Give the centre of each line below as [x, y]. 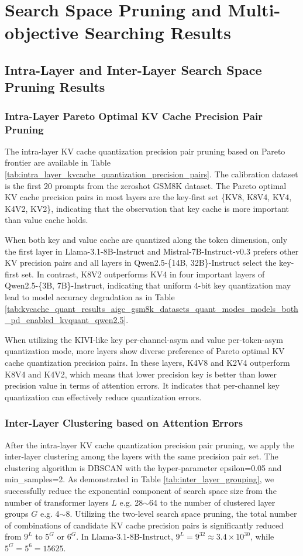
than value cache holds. [47, 220]
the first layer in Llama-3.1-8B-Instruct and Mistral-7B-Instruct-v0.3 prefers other [152, 251]
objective [42, 32]
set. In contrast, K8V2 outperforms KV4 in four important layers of [143, 274]
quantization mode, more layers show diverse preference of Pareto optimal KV [145, 351]
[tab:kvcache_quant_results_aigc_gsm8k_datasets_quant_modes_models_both [151, 308]
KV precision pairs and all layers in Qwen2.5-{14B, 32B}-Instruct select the [141, 262]
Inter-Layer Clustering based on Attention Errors [124, 423]
